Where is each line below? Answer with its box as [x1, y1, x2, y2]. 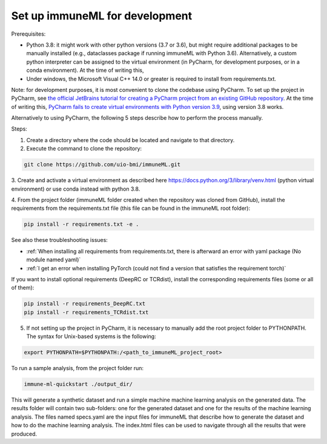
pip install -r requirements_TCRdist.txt [24, 309, 149, 316]
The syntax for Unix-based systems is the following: [26, 333, 157, 340]
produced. [11, 430, 38, 437]
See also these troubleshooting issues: [11, 237, 108, 244]
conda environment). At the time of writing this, [26, 67, 144, 74]
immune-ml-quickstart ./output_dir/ [24, 381, 133, 387]
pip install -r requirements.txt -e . [24, 221, 139, 228]
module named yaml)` [26, 256, 81, 263]
